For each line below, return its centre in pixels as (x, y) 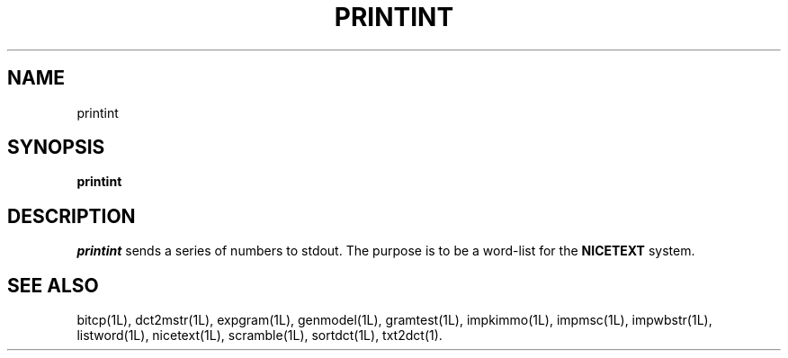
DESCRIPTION (72, 216)
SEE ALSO (53, 285)
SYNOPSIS (56, 148)
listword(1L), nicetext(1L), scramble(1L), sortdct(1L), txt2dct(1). (260, 336)
